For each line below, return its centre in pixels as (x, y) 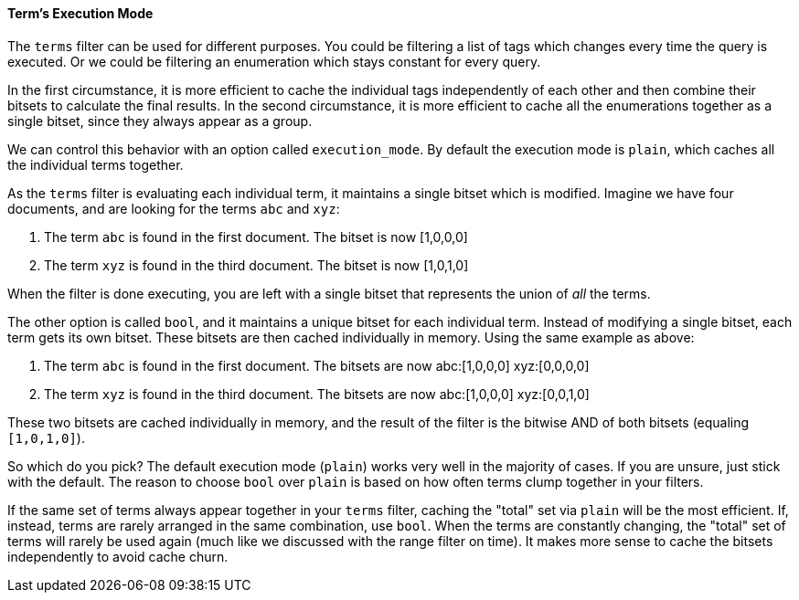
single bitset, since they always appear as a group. (160, 121)
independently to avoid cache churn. (118, 556)
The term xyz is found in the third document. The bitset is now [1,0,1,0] (256, 265)
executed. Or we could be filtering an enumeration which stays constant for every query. (274, 61)
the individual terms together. (96, 164)
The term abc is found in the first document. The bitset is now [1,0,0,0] (256, 237)
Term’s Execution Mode (80, 13)
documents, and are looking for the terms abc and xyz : (174, 208)
